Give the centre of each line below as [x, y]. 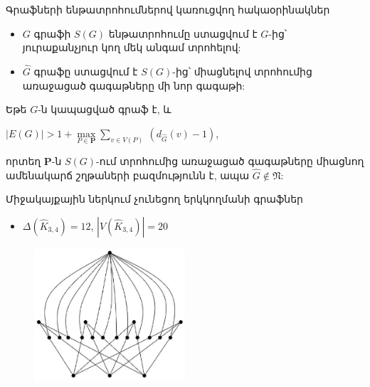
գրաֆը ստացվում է [86, 71]
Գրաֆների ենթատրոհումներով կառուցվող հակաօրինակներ [168, 9]
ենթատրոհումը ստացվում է [183, 33]
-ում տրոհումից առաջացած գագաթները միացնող [230, 161]
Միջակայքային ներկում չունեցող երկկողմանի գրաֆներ [154, 199]
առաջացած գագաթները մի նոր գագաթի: [134, 85]
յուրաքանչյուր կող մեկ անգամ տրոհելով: [132, 47]
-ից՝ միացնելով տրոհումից [242, 71]
